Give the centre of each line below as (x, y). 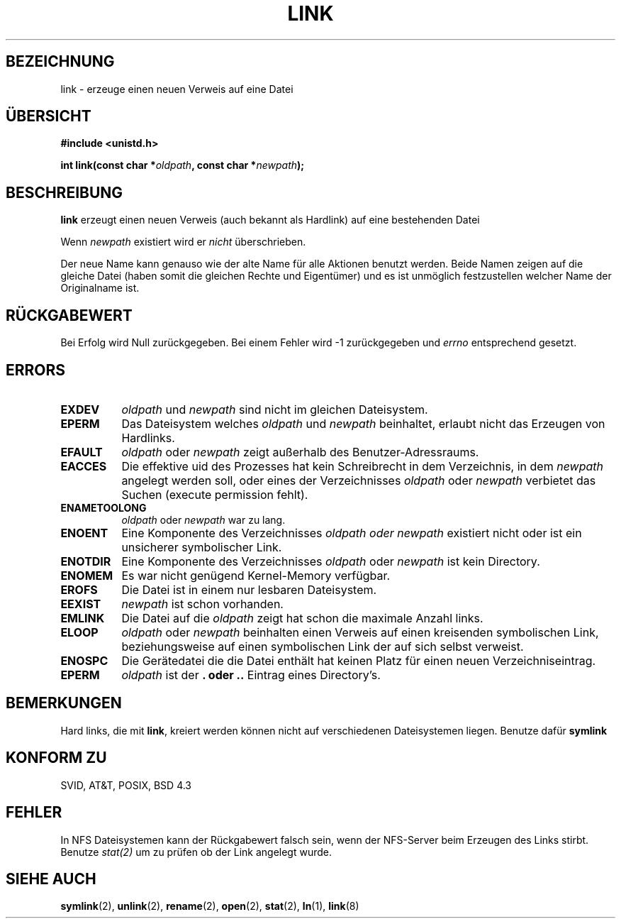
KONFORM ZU (56, 758)
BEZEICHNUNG (60, 62)
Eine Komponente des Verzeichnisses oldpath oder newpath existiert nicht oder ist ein (352, 533)
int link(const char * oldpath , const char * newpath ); (183, 165)
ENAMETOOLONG (103, 507)
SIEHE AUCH (51, 879)
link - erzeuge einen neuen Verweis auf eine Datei (177, 89)
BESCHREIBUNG (65, 192)
